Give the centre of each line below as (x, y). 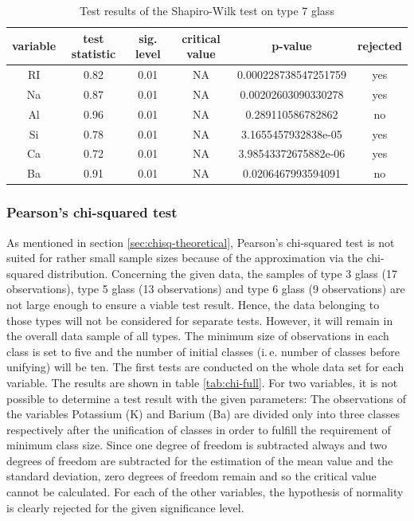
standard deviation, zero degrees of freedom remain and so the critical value (191, 476)
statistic (94, 54)
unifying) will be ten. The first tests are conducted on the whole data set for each (205, 367)
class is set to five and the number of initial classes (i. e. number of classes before (203, 351)
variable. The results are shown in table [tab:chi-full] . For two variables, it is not (202, 382)
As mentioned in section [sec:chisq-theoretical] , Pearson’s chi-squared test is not (201, 242)
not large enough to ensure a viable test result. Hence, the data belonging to (193, 304)
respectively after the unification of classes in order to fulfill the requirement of (199, 429)
